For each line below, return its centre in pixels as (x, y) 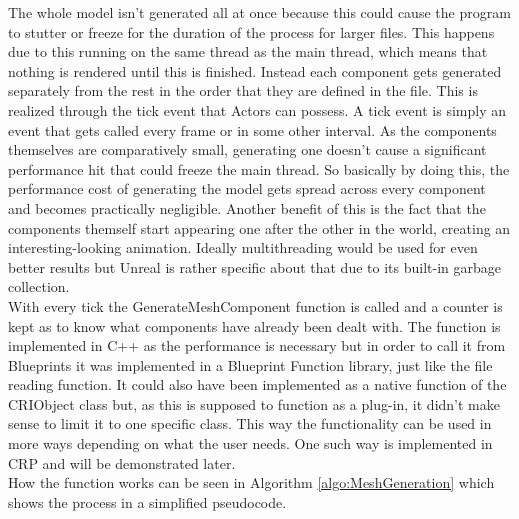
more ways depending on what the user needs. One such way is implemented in (250, 443)
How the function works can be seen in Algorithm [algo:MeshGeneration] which (251, 482)
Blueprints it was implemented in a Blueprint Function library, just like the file (250, 364)
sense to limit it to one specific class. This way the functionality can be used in (250, 423)
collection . (39, 286)
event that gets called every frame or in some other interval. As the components (252, 129)
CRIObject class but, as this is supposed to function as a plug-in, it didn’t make (254, 403)
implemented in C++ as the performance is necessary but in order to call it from (257, 345)
